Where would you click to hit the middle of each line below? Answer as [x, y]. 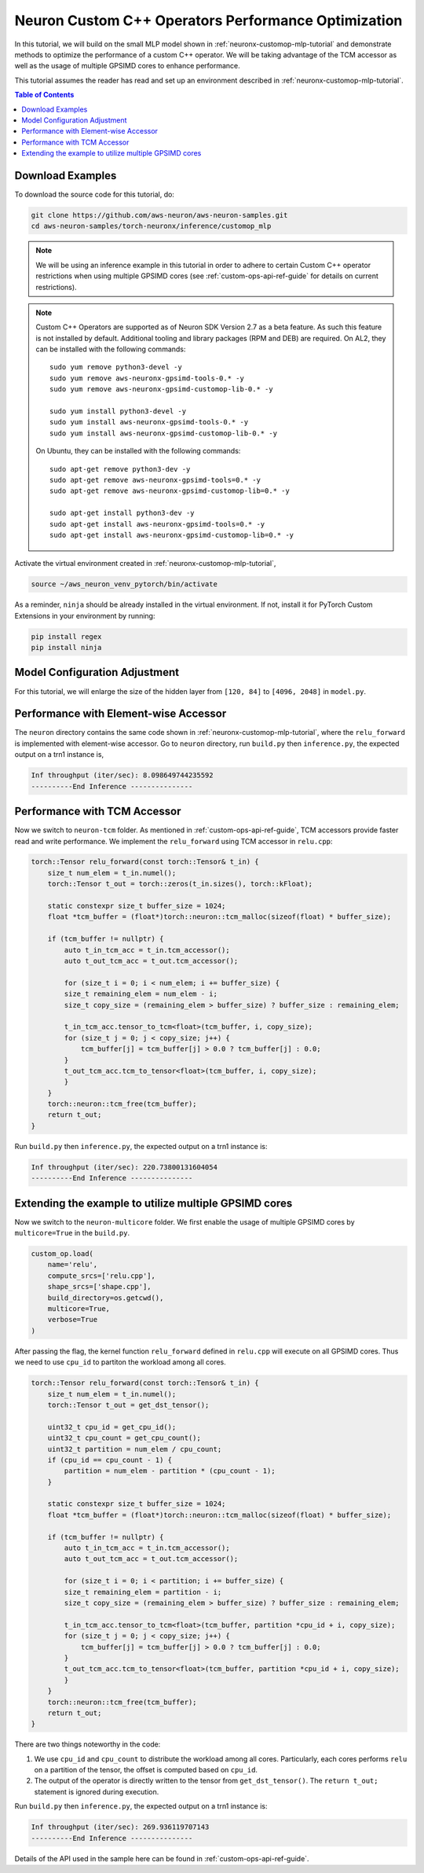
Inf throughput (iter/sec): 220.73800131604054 [124, 1167]
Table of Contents [44, 95]
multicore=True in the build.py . [72, 1233]
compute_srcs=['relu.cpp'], [102, 1276]
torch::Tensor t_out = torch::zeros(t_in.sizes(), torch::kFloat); [180, 884]
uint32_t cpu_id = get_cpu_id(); [112, 1427]
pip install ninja [66, 648]
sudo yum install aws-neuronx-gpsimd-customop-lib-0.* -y [164, 433]
